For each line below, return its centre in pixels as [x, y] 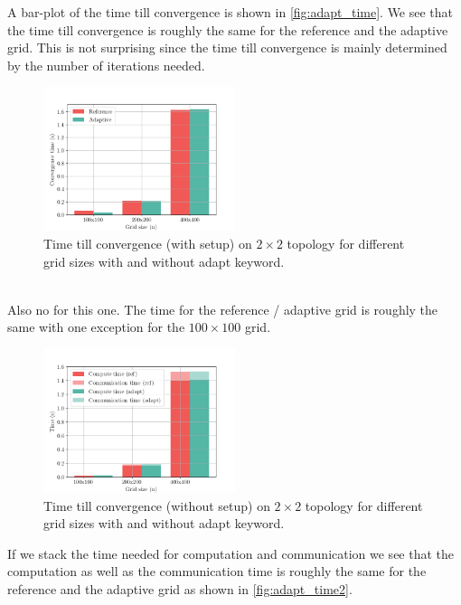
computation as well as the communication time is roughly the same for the [217, 571]
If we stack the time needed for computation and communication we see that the [231, 553]
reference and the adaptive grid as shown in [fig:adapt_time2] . [180, 588]
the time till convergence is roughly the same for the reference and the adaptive [228, 29]
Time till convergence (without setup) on [157, 505]
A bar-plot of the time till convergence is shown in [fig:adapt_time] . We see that [230, 12]
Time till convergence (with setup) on [148, 243]
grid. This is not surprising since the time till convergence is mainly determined [227, 47]
